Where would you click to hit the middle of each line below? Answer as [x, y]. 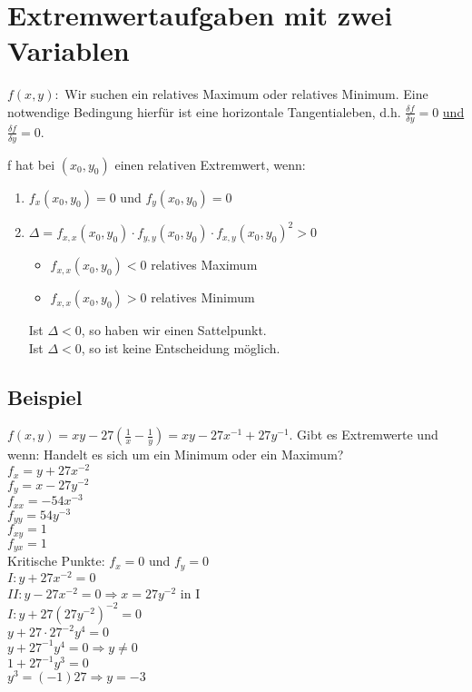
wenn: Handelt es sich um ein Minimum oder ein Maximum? [176, 455]
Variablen [69, 50]
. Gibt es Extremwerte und [364, 435]
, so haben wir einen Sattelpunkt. [174, 330]
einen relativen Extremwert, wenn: [210, 164]
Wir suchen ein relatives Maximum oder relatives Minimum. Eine [246, 94]
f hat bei [31, 164]
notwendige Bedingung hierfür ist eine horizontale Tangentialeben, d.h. [204, 111]
